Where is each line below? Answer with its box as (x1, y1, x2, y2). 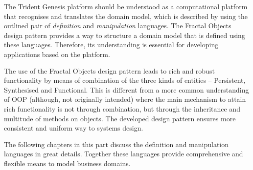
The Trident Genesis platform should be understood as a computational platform (4, 1, 248, 11)
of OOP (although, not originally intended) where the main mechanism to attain (4, 94, 246, 104)
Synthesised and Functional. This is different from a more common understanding (4, 84, 249, 94)
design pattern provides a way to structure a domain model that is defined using (4, 30, 245, 40)
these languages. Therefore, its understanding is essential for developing (4, 39, 219, 50)
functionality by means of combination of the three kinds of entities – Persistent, (4, 75, 246, 85)
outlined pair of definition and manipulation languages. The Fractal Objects (4, 20, 231, 31)
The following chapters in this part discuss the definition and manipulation (4, 139, 229, 149)
